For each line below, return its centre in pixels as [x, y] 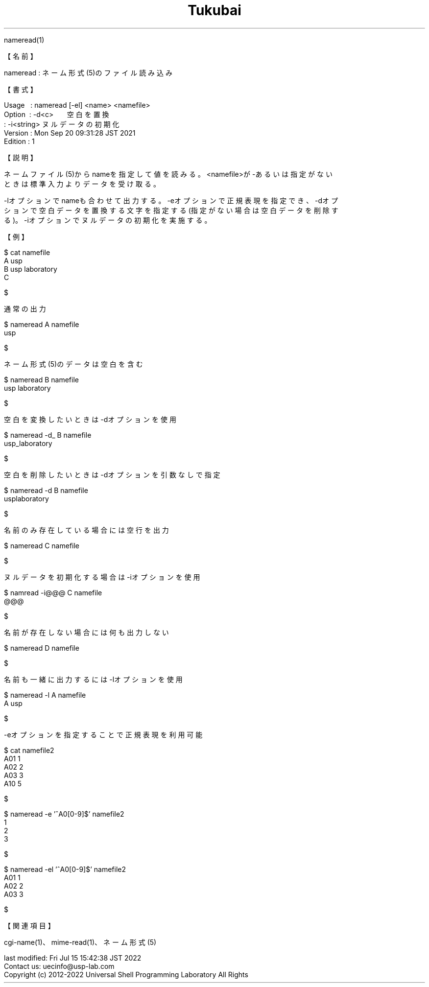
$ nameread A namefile [42, 324]
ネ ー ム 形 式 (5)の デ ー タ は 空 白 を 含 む [73, 364]
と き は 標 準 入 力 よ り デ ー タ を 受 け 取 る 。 [82, 184]
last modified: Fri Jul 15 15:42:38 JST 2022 [73, 958]
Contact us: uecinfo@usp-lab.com [59, 966]
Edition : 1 [19, 141]
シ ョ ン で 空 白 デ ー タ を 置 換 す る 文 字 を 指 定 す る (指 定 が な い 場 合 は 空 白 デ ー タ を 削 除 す [171, 210]
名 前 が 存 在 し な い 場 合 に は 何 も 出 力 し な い [86, 632]
